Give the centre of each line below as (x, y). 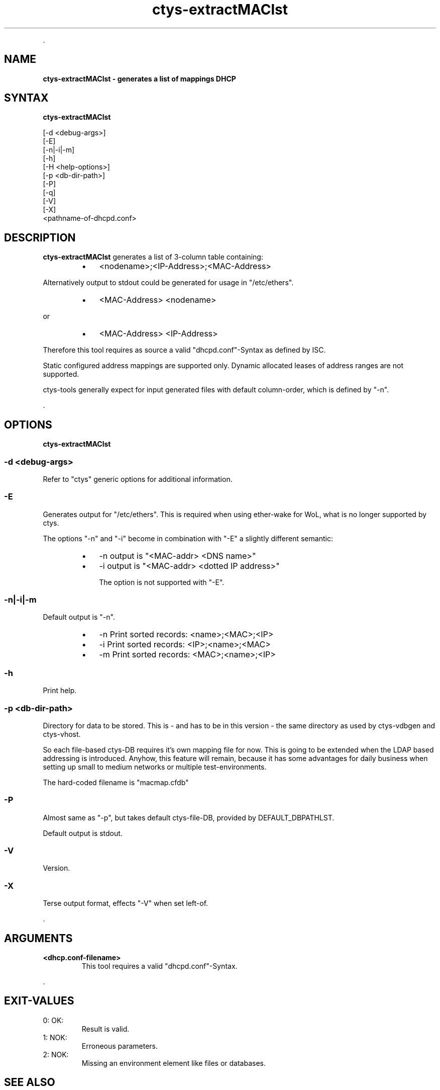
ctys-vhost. (62, 734)
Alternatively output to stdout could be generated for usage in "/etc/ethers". (168, 283)
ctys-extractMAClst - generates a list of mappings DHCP (139, 78)
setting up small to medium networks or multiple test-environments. (155, 767)
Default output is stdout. (83, 833)
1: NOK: (55, 1037)
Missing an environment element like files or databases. (174, 1063)
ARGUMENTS (38, 938)
